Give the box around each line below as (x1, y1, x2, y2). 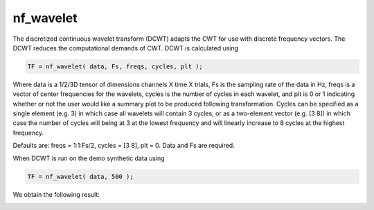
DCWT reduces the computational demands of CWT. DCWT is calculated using (12, 44, 239, 52)
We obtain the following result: (12, 190, 100, 198)
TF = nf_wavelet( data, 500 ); (27, 173, 134, 180)
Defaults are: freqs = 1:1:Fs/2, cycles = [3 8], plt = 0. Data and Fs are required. (12, 142, 235, 150)
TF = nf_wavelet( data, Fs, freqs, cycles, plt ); (27, 62, 204, 70)
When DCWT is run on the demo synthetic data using (12, 154, 166, 162)
